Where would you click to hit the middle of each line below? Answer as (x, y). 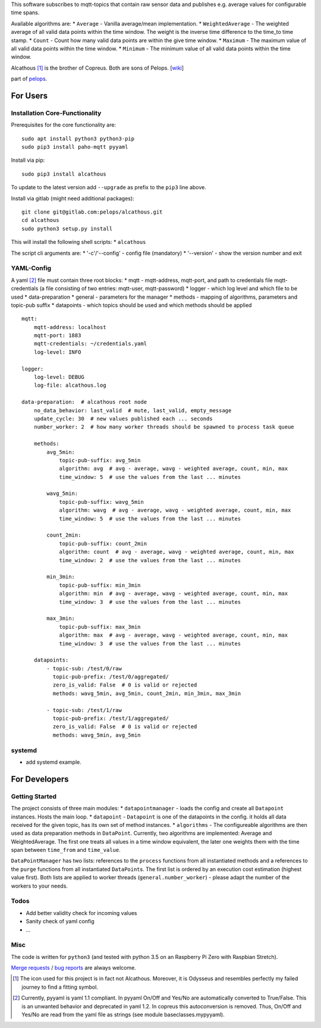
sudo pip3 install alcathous (64, 174)
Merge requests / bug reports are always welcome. (73, 968)
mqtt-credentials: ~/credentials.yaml (90, 344)
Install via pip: (28, 160)
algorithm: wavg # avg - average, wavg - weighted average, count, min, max (175, 510)
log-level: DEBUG (59, 377)
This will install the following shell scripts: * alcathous (78, 242)
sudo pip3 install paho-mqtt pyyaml (75, 147)
